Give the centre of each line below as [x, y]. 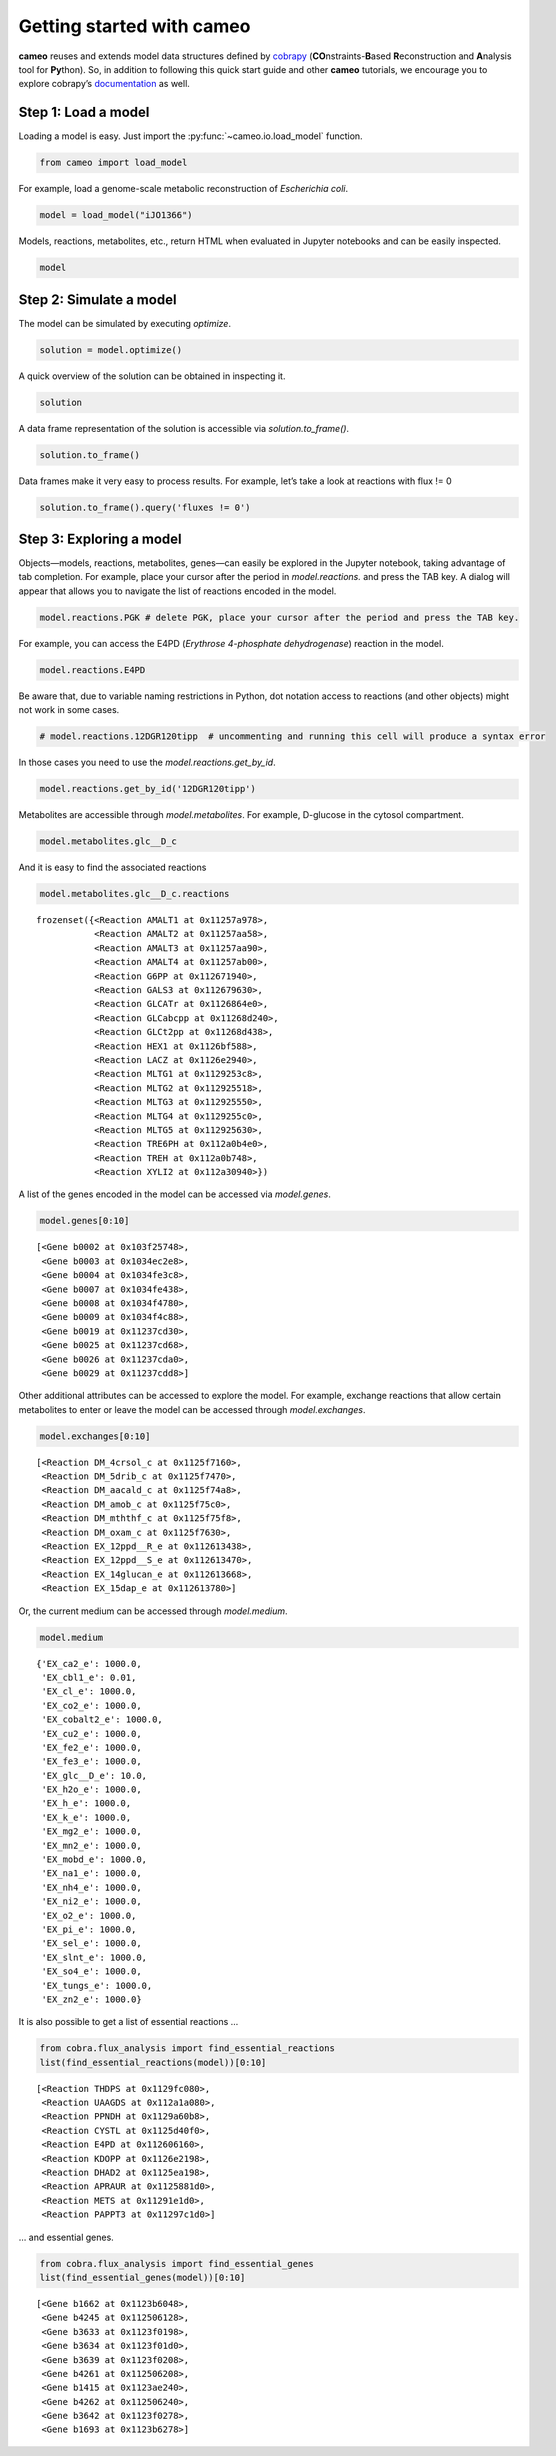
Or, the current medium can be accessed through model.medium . [153, 1611]
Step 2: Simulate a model [97, 299]
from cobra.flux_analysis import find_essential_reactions [187, 2048]
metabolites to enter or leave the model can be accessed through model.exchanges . [192, 1409]
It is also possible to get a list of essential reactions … [128, 2022]
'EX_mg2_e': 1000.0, [91, 1831]
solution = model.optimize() [111, 349]
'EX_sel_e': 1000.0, [91, 1943]
